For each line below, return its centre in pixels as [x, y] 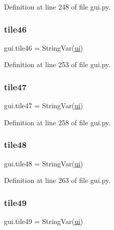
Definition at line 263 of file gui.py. [57, 180]
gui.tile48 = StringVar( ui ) [44, 163]
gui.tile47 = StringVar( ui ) [44, 105]
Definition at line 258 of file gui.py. [57, 122]
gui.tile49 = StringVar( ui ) [44, 221]
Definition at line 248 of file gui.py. [57, 7]
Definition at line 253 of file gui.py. [57, 64]
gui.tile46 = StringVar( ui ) [44, 47]
